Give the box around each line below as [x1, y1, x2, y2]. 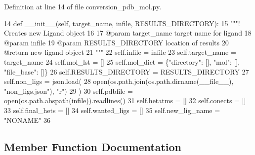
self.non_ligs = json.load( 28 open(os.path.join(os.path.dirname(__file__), [4, 76, 234, 86]
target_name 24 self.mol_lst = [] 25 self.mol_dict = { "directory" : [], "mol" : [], [4, 56, 240, 67]
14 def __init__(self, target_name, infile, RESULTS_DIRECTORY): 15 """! [4, 18, 240, 28]
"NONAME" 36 [4, 115, 50, 125]
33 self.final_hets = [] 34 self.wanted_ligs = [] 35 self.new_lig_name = [4, 105, 220, 115]
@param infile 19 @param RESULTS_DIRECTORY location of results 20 [4, 37, 229, 47]
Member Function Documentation [4, 139, 182, 154]
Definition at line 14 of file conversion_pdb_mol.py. [4, 1, 162, 11]
